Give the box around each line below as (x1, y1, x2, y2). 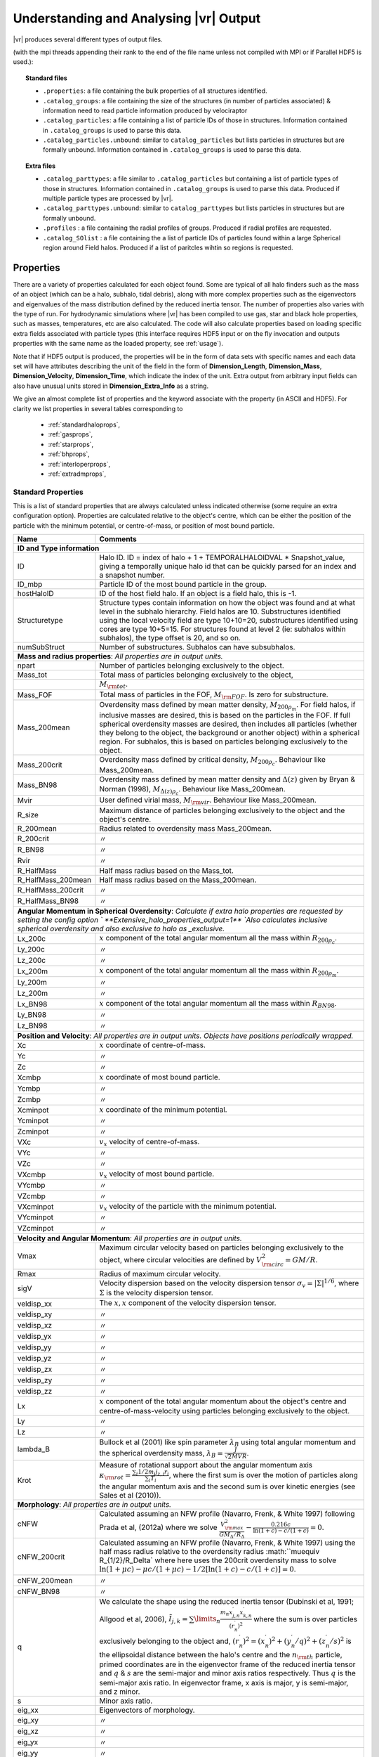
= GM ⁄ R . (284, 1254, 319, 1264)
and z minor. (99, 1687, 140, 1697)
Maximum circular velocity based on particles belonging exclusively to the (99, 1243, 344, 1252)
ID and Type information (17, 543, 100, 553)
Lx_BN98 (17, 999, 48, 1009)
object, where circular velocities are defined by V (99, 1254, 262, 1264)
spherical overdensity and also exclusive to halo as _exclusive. (17, 923, 225, 933)
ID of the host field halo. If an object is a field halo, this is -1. (99, 589, 297, 599)
